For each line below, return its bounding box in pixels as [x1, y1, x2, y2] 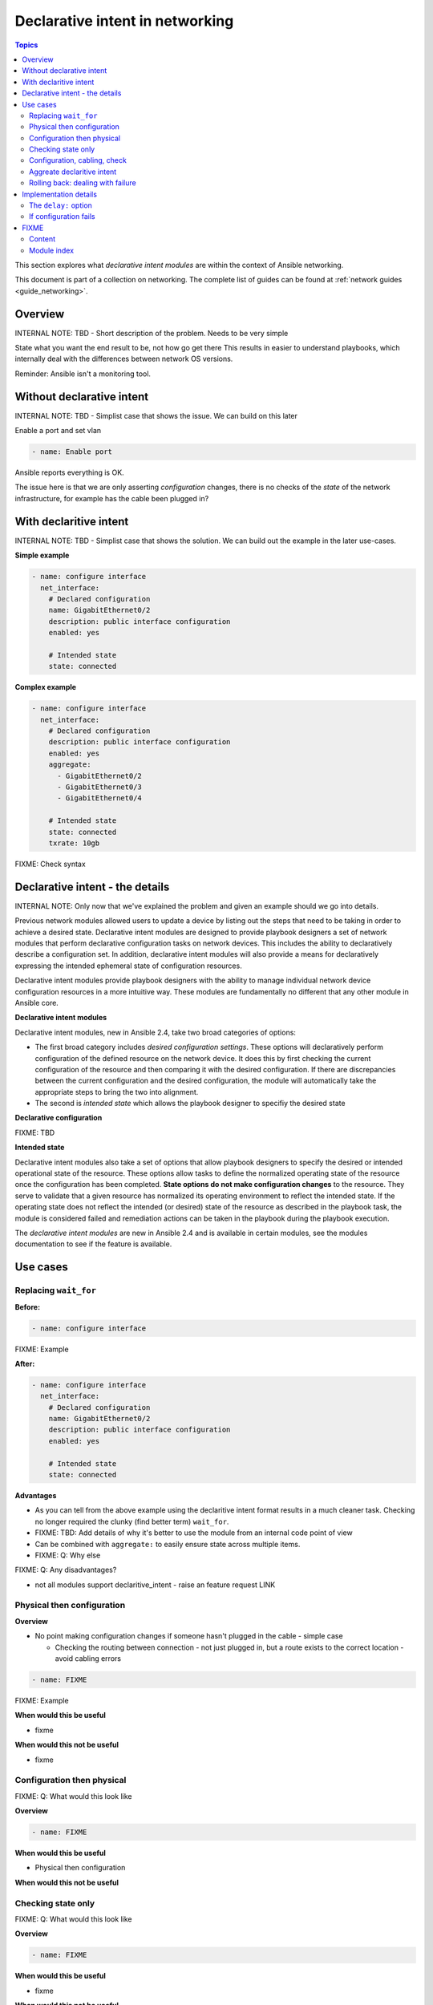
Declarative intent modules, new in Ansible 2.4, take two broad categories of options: [14, 1027, 297, 1037]
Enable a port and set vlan [14, 426, 102, 435]
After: [14, 1359, 35, 1368]
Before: [14, 1302, 40, 1311]
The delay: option [29, 200, 92, 210]
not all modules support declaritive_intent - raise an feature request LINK [34, 1580, 276, 1590]
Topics [14, 40, 38, 50]
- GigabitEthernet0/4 [57, 794, 142, 803]
